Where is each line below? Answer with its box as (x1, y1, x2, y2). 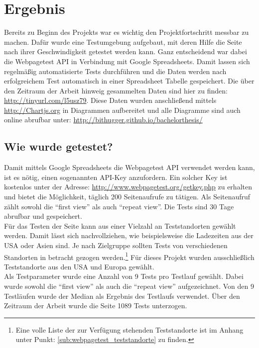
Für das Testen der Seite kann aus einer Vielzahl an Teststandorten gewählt (4, 220, 236, 231)
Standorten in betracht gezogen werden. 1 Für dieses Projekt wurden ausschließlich (4, 250, 255, 262)
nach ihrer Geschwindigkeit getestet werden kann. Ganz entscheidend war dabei (4, 46, 247, 57)
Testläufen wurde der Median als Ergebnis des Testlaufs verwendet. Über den (4, 290, 240, 301)
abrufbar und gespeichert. (4, 211, 82, 221)
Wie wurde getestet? (4, 139, 113, 154)
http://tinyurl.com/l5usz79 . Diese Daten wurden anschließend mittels (4, 95, 217, 105)
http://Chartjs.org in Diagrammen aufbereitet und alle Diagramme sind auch (4, 104, 241, 115)
